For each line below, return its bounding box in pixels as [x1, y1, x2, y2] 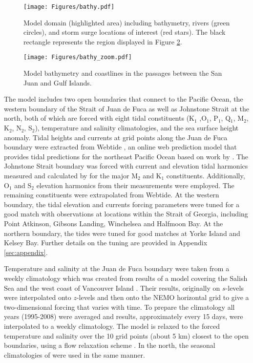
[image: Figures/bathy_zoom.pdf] [23, 54, 132, 61]
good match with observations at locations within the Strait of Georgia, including [4, 209, 248, 219]
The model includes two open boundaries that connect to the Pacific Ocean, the [4, 94, 243, 104]
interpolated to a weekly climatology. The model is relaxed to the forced [4, 320, 220, 331]
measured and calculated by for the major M [4, 171, 138, 181]
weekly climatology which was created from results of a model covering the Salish [4, 273, 248, 283]
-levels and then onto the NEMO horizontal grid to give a [76, 292, 249, 302]
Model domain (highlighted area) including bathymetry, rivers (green [23, 17, 230, 27]
